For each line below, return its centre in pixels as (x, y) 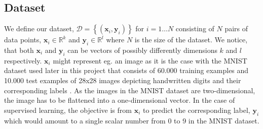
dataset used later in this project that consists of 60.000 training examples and (126, 70)
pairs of (236, 28)
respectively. (23, 60)
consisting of (195, 28)
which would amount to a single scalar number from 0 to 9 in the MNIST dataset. (132, 120)
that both (19, 50)
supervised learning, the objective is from (68, 110)
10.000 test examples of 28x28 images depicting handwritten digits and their (123, 80)
